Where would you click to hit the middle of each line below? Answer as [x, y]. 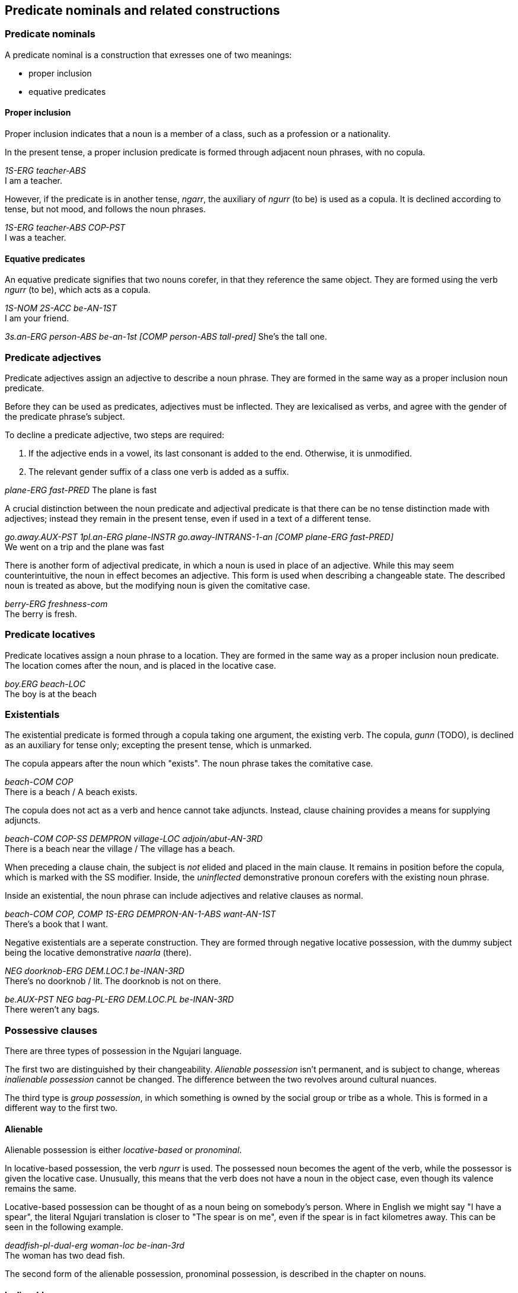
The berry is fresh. [41, 614]
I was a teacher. [36, 238]
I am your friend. [37, 318]
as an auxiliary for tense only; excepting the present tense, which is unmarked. [158, 745]
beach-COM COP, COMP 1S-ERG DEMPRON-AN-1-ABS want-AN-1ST [140, 914]
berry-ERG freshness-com [56, 604]
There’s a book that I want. [57, 924]
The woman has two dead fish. [65, 1256]
